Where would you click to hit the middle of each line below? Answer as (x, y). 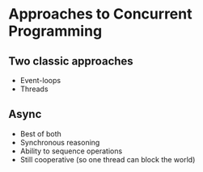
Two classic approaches (71, 61)
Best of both (41, 133)
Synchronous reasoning (60, 142)
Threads (34, 89)
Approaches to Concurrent (100, 14)
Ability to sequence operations (71, 151)
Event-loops (40, 80)
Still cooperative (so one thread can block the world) (108, 159)
